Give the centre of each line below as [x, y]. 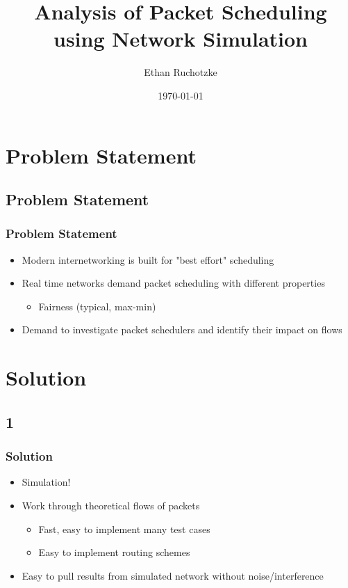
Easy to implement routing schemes [114, 552]
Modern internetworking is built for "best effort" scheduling [148, 259]
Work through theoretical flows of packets [111, 506]
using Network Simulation [181, 39]
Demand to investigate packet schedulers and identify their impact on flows [182, 329]
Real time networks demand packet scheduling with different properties [173, 283]
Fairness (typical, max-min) [97, 306]
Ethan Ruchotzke [181, 72]
